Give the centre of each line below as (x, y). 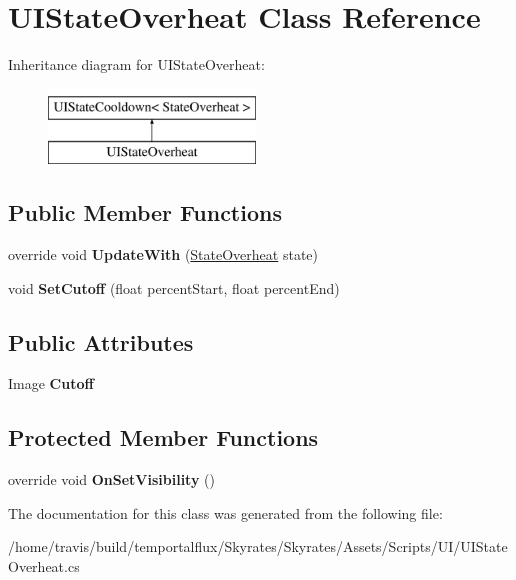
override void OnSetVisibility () (111, 479)
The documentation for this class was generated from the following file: (225, 512)
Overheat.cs (44, 566)
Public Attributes (101, 341)
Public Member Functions (145, 212)
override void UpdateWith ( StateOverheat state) (163, 254)
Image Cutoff (51, 383)
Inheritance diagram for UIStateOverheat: (136, 64)
